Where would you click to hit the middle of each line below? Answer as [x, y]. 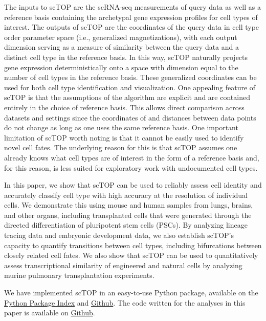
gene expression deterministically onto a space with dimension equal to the [121, 67]
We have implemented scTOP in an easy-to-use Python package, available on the [131, 293]
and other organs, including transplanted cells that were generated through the [128, 215]
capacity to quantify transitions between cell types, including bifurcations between [133, 245]
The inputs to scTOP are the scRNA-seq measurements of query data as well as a [132, 7]
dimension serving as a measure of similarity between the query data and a [122, 47]
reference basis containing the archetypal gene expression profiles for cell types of [131, 17]
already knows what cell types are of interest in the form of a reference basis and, [132, 157]
